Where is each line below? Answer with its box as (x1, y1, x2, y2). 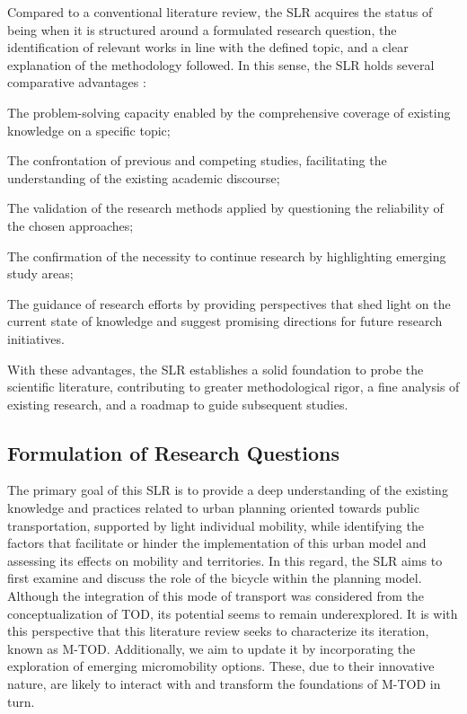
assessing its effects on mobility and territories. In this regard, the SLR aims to (7, 551, 443, 569)
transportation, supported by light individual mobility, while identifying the (7, 516, 424, 534)
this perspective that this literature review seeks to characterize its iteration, (7, 621, 429, 640)
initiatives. (7, 329, 65, 348)
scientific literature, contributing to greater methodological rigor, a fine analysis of (7, 377, 460, 396)
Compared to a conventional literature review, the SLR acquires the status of (7, 3, 433, 21)
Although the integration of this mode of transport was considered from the (7, 586, 425, 605)
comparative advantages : (7, 73, 146, 92)
